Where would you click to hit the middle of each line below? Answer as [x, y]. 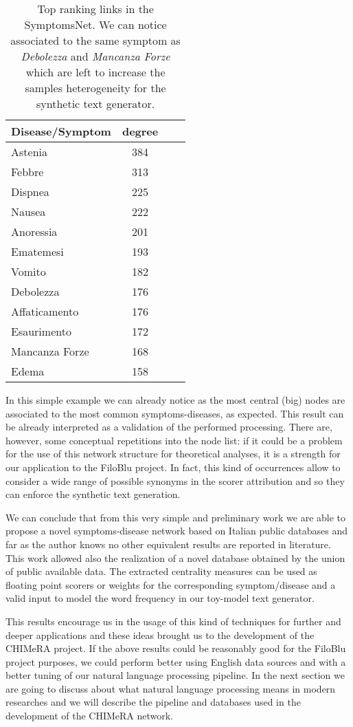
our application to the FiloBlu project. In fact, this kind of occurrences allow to [173, 467]
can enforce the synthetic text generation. [93, 494]
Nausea [29, 211]
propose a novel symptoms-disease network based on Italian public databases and [177, 531]
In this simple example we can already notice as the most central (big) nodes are [175, 400]
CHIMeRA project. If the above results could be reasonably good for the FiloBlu [176, 648]
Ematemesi [37, 251]
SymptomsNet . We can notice [95, 24]
